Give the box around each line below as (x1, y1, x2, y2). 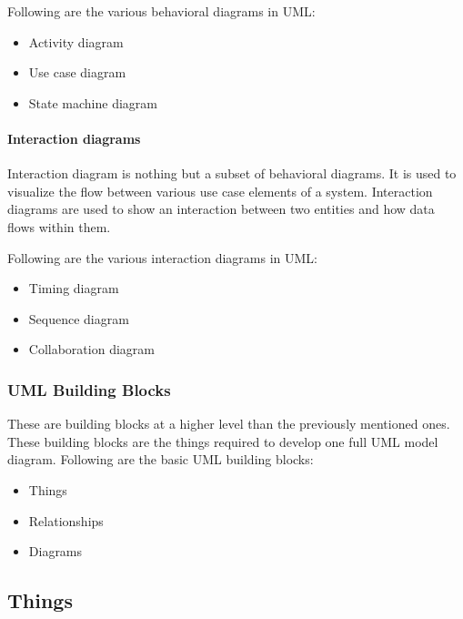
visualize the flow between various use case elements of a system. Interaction (7, 181, 433, 200)
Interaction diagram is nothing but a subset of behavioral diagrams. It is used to (7, 164, 457, 183)
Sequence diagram (28, 309, 129, 328)
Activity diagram (28, 32, 124, 51)
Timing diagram (28, 279, 119, 298)
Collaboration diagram (28, 340, 155, 359)
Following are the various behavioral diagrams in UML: (7, 2, 316, 20)
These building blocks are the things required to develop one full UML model (7, 431, 438, 451)
